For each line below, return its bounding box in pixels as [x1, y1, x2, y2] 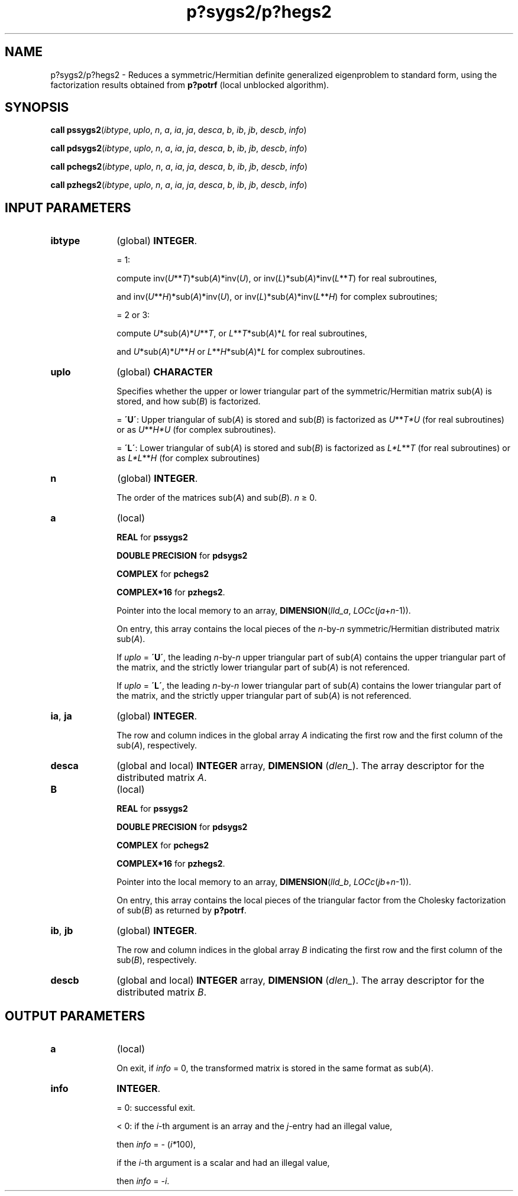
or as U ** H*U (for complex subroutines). [116, 424, 276, 435]
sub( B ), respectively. [116, 955, 197, 965]
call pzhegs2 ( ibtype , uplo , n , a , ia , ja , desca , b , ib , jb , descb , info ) [50, 180, 307, 190]
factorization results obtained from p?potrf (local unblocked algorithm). [50, 79, 329, 90]
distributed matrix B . [116, 986, 207, 999]
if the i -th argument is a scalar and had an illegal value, [116, 1158, 330, 1168]
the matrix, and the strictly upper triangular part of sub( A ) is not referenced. [116, 691, 412, 701]
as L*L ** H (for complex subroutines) [116, 453, 260, 464]
